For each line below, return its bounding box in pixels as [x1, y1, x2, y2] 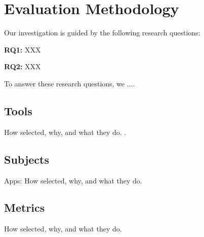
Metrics [4, 200, 45, 215]
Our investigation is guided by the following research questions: [4, 27, 200, 38]
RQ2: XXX [4, 61, 41, 72]
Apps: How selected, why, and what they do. [4, 175, 142, 185]
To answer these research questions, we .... [4, 78, 135, 88]
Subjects [4, 151, 50, 167]
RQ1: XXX [4, 44, 41, 55]
